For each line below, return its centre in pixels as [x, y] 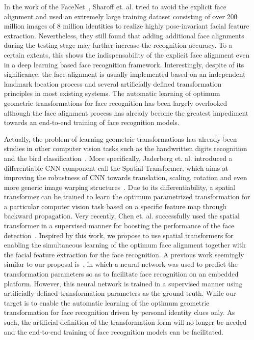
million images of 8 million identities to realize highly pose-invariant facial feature [127, 26]
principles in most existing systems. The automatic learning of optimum [112, 93]
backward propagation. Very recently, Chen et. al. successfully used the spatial [122, 216]
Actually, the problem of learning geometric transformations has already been [120, 139]
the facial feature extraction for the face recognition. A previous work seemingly [124, 254]
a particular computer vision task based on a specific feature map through [115, 206]
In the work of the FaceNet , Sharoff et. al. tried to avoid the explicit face [115, 6]
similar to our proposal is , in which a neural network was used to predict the [121, 264]
